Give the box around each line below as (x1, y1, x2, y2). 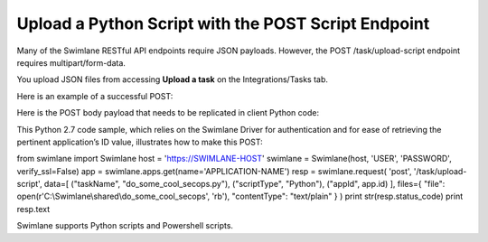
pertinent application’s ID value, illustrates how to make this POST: (16, 136, 264, 147)
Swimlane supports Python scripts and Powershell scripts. (16, 220, 234, 231)
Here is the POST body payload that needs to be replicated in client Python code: (16, 107, 320, 118)
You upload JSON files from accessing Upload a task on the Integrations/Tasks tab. (16, 74, 329, 85)
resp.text (16, 203, 50, 214)
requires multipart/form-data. (16, 57, 127, 68)
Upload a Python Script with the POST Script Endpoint (16, 14, 430, 33)
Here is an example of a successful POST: (16, 90, 174, 101)
